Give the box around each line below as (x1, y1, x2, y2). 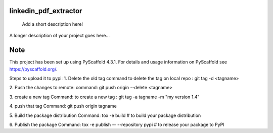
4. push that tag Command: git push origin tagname (9, 103, 117, 109)
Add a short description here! (22, 21, 83, 27)
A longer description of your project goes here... (9, 33, 110, 39)
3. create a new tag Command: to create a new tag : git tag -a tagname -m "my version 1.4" (9, 94, 200, 100)
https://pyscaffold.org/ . (9, 66, 58, 72)
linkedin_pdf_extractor (9, 7, 82, 15)
